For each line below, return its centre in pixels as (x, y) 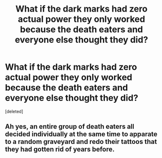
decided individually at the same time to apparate (81, 134)
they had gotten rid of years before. (60, 150)
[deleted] (14, 111)
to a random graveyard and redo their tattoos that (81, 142)
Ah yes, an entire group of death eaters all (70, 127)
